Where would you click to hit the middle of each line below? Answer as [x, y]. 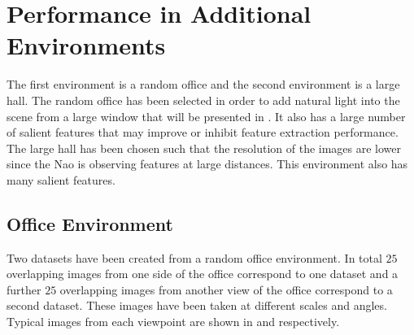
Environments [86, 45]
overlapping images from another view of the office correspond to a [226, 289]
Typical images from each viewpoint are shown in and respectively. [173, 322]
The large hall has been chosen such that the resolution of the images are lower [204, 148]
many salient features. [61, 179]
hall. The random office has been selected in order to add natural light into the [203, 100]
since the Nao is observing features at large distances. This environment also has [207, 164]
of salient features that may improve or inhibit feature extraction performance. [203, 132]
